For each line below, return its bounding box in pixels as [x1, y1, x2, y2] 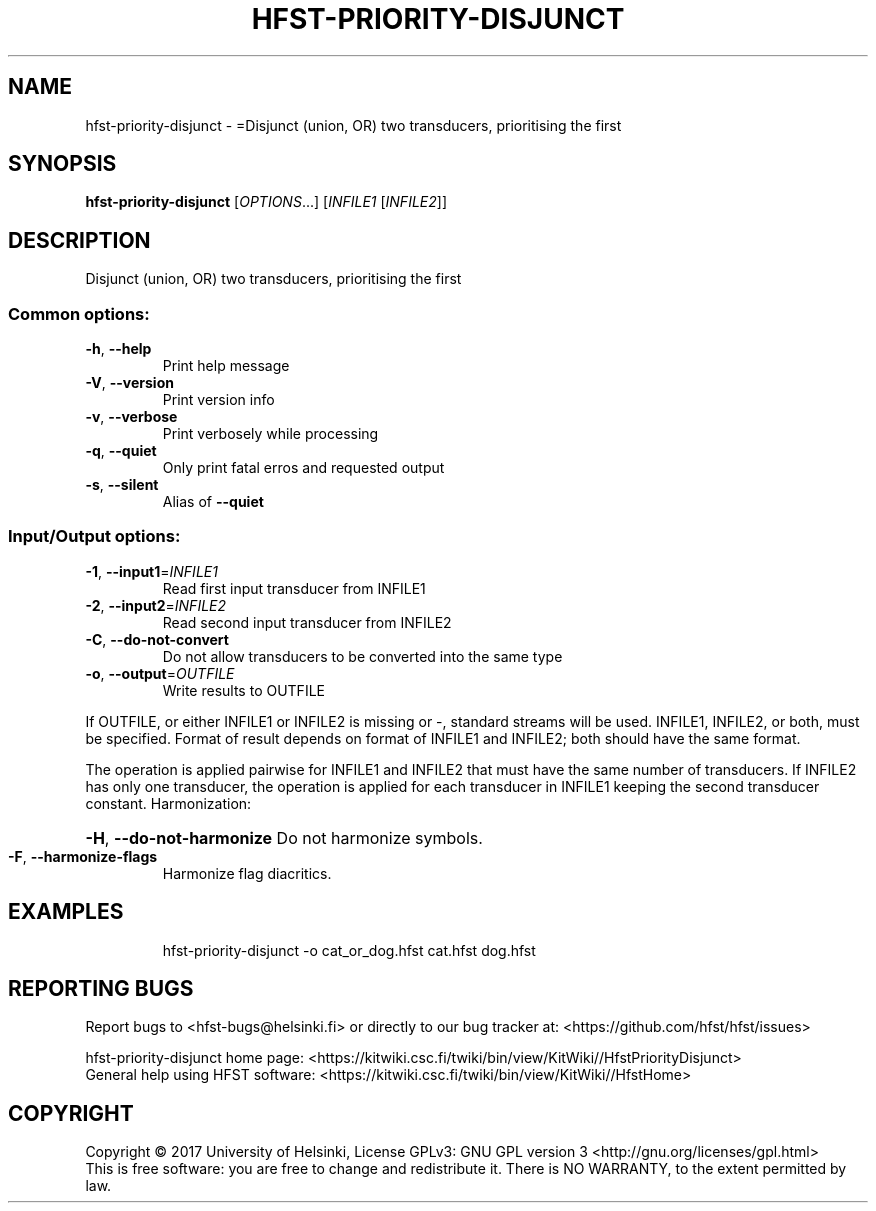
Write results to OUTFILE [162, 681, 325, 699]
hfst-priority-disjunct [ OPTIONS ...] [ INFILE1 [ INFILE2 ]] [85, 193, 447, 211]
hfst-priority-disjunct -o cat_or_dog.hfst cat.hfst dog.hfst [162, 941, 536, 959]
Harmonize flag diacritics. [162, 864, 332, 882]
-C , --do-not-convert [85, 630, 229, 648]
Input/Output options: [8, 526, 181, 547]
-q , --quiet [85, 442, 157, 460]
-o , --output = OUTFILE [85, 664, 235, 682]
